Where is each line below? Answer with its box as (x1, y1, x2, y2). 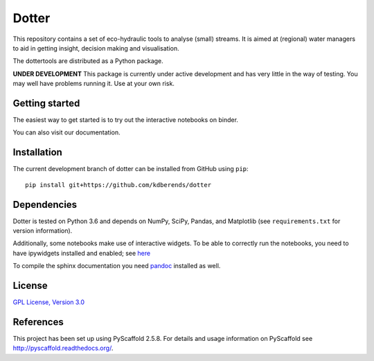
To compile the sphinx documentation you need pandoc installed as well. (12, 262, 221, 270)
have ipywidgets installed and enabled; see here (12, 249, 151, 257)
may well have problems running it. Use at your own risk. (12, 80, 175, 88)
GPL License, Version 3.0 (12, 298, 85, 306)
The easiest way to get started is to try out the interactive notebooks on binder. (12, 116, 239, 124)
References (12, 316, 64, 328)
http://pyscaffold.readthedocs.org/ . (12, 344, 114, 353)
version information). (12, 227, 73, 235)
